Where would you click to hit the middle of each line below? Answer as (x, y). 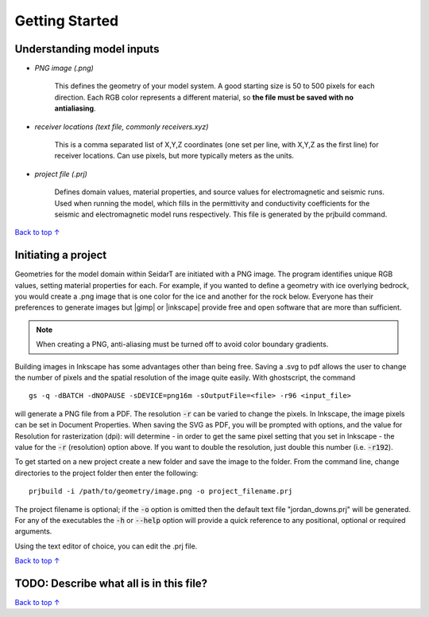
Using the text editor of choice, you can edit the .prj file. (106, 546)
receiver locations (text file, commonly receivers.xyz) (122, 127)
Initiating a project (61, 255)
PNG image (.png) (64, 68)
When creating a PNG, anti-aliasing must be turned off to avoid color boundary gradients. (182, 344)
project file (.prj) (61, 174)
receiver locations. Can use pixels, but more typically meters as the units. (174, 156)
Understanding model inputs (87, 49)
